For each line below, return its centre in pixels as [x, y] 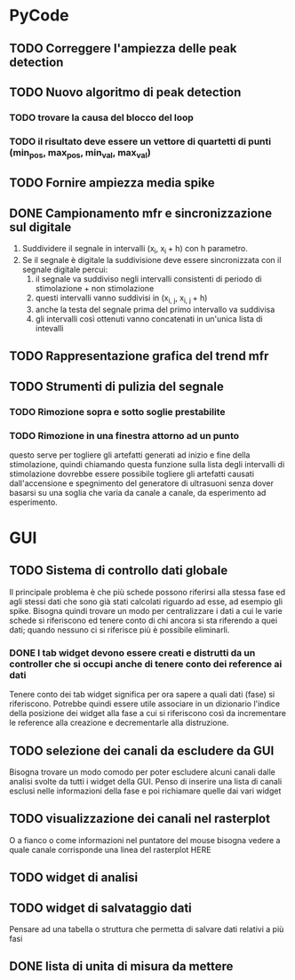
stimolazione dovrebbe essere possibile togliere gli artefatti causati [132, 474]
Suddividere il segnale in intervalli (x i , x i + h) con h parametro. [135, 250]
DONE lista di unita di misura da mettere [121, 966]
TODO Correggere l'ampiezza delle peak [123, 48]
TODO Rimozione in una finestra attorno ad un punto [124, 435]
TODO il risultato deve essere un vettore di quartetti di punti [140, 141]
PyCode [39, 16]
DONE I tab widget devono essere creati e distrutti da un [132, 652]
